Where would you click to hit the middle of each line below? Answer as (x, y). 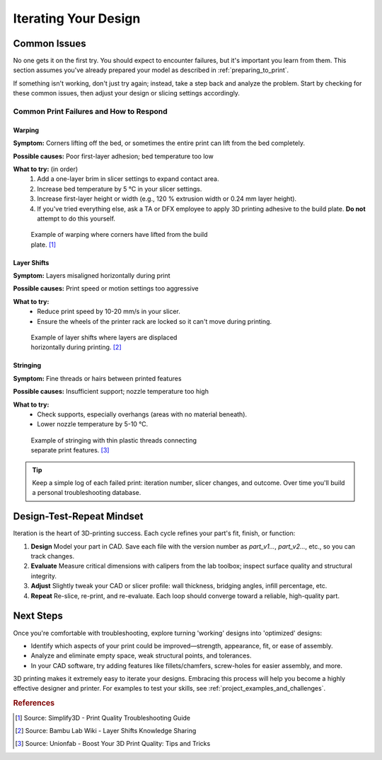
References (34, 703)
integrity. (44, 575)
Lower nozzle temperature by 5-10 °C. (93, 424)
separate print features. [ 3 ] (70, 450)
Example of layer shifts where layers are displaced (104, 338)
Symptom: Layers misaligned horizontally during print (92, 276)
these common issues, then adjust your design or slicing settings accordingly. (127, 93)
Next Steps (38, 616)
